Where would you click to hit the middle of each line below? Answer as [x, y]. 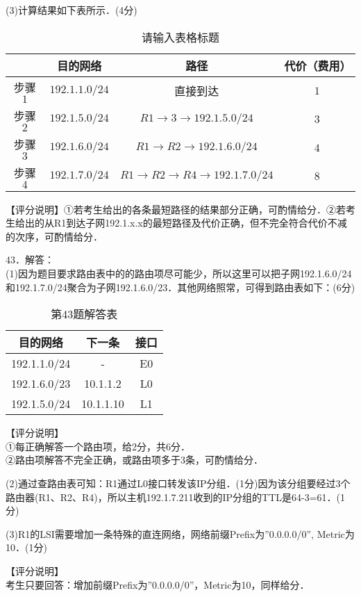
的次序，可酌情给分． [54, 236]
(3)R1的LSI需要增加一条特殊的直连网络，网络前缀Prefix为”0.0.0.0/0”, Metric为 [180, 533]
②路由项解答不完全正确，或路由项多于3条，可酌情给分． [134, 460]
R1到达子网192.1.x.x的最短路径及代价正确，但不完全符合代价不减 [200, 223]
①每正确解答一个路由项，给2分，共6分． [98, 446]
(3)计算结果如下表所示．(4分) [72, 10]
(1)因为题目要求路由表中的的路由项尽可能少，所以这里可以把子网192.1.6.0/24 [179, 273]
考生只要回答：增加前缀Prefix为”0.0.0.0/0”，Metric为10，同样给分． [158, 584]
